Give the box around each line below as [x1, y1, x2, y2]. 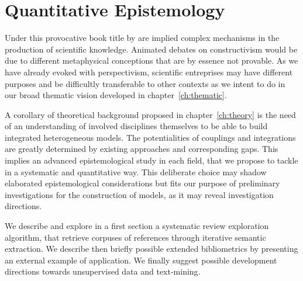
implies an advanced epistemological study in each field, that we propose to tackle [5, 154, 298, 166]
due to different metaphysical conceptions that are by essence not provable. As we [5, 54, 298, 67]
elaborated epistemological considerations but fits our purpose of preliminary [5, 177, 280, 189]
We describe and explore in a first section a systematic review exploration [5, 220, 269, 232]
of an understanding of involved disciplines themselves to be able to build [5, 120, 268, 132]
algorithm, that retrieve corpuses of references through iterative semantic [5, 231, 266, 243]
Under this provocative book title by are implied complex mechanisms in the [5, 32, 280, 44]
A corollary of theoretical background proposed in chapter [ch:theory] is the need [5, 108, 296, 120]
